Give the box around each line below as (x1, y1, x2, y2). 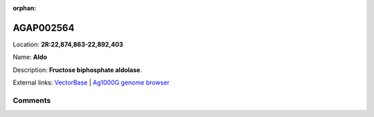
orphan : (12, 4, 37, 12)
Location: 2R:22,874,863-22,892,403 (12, 40, 124, 48)
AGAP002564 (12, 21, 75, 34)
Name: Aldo (12, 53, 48, 62)
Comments (12, 96, 51, 105)
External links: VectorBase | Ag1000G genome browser (12, 78, 170, 87)
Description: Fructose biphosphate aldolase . (12, 66, 142, 74)
